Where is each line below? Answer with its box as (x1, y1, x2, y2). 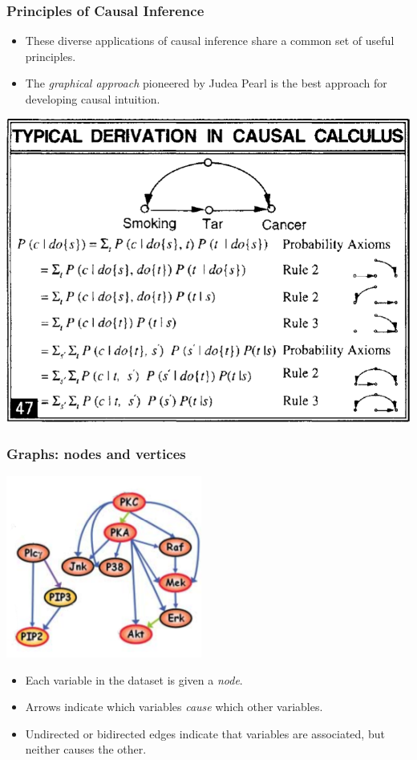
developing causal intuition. (25, 91, 160, 107)
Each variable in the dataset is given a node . (25, 671, 243, 688)
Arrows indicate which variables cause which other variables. (25, 698, 323, 715)
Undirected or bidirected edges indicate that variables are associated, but (25, 725, 385, 742)
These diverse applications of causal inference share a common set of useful (25, 32, 395, 49)
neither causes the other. (25, 741, 147, 758)
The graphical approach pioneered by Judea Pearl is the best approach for (25, 75, 387, 91)
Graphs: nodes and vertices (6, 443, 186, 463)
